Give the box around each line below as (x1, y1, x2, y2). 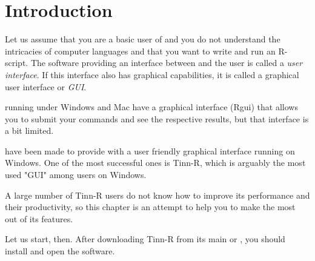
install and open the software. (5, 245, 115, 257)
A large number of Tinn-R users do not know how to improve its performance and (5, 188, 310, 201)
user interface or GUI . (5, 80, 87, 93)
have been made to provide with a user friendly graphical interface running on (5, 144, 295, 157)
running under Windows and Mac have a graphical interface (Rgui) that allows (5, 101, 298, 113)
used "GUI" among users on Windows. (5, 168, 147, 181)
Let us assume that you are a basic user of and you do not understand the (5, 33, 280, 45)
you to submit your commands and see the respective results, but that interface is (5, 112, 309, 125)
